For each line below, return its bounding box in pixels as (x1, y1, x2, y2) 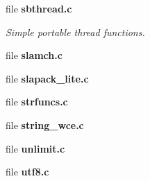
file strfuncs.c (6, 94, 68, 109)
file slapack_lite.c (6, 71, 89, 85)
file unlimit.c (6, 141, 65, 155)
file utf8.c (6, 164, 49, 179)
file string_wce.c (6, 117, 84, 132)
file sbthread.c (6, 1, 72, 15)
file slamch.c (6, 48, 62, 62)
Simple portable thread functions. (6, 24, 145, 39)
